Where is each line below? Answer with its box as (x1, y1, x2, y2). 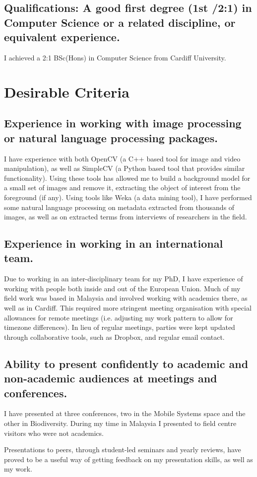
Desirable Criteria (4, 81, 129, 102)
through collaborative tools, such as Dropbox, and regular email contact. (4, 331, 225, 342)
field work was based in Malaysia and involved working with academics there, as (4, 293, 248, 303)
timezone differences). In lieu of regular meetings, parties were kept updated (4, 322, 235, 332)
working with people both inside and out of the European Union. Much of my (4, 283, 241, 293)
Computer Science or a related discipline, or (4, 14, 236, 30)
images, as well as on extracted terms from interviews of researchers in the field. (4, 212, 247, 222)
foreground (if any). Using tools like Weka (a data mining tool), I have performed (4, 192, 252, 202)
